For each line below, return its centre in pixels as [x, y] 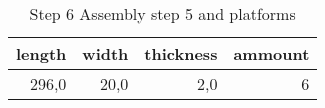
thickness [181, 53]
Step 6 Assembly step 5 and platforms [162, 13]
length [41, 53]
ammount [271, 53]
